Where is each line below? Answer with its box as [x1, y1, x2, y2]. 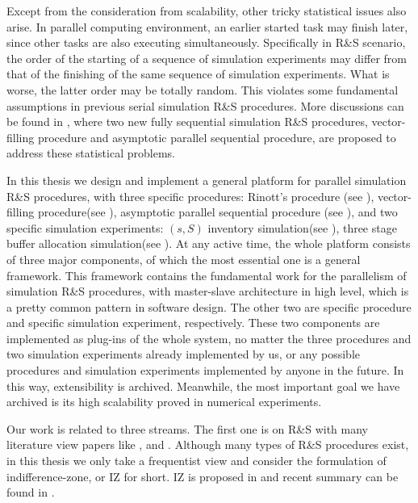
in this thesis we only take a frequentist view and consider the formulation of [6, 452, 387, 469]
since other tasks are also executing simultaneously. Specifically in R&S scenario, [6, 34, 406, 51]
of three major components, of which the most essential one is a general [6, 250, 361, 267]
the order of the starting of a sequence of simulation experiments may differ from [6, 49, 407, 66]
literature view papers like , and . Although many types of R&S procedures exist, [6, 436, 409, 453]
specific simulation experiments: [6, 219, 164, 236]
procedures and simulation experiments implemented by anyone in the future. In [6, 362, 404, 379]
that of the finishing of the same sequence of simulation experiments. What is [6, 65, 390, 82]
